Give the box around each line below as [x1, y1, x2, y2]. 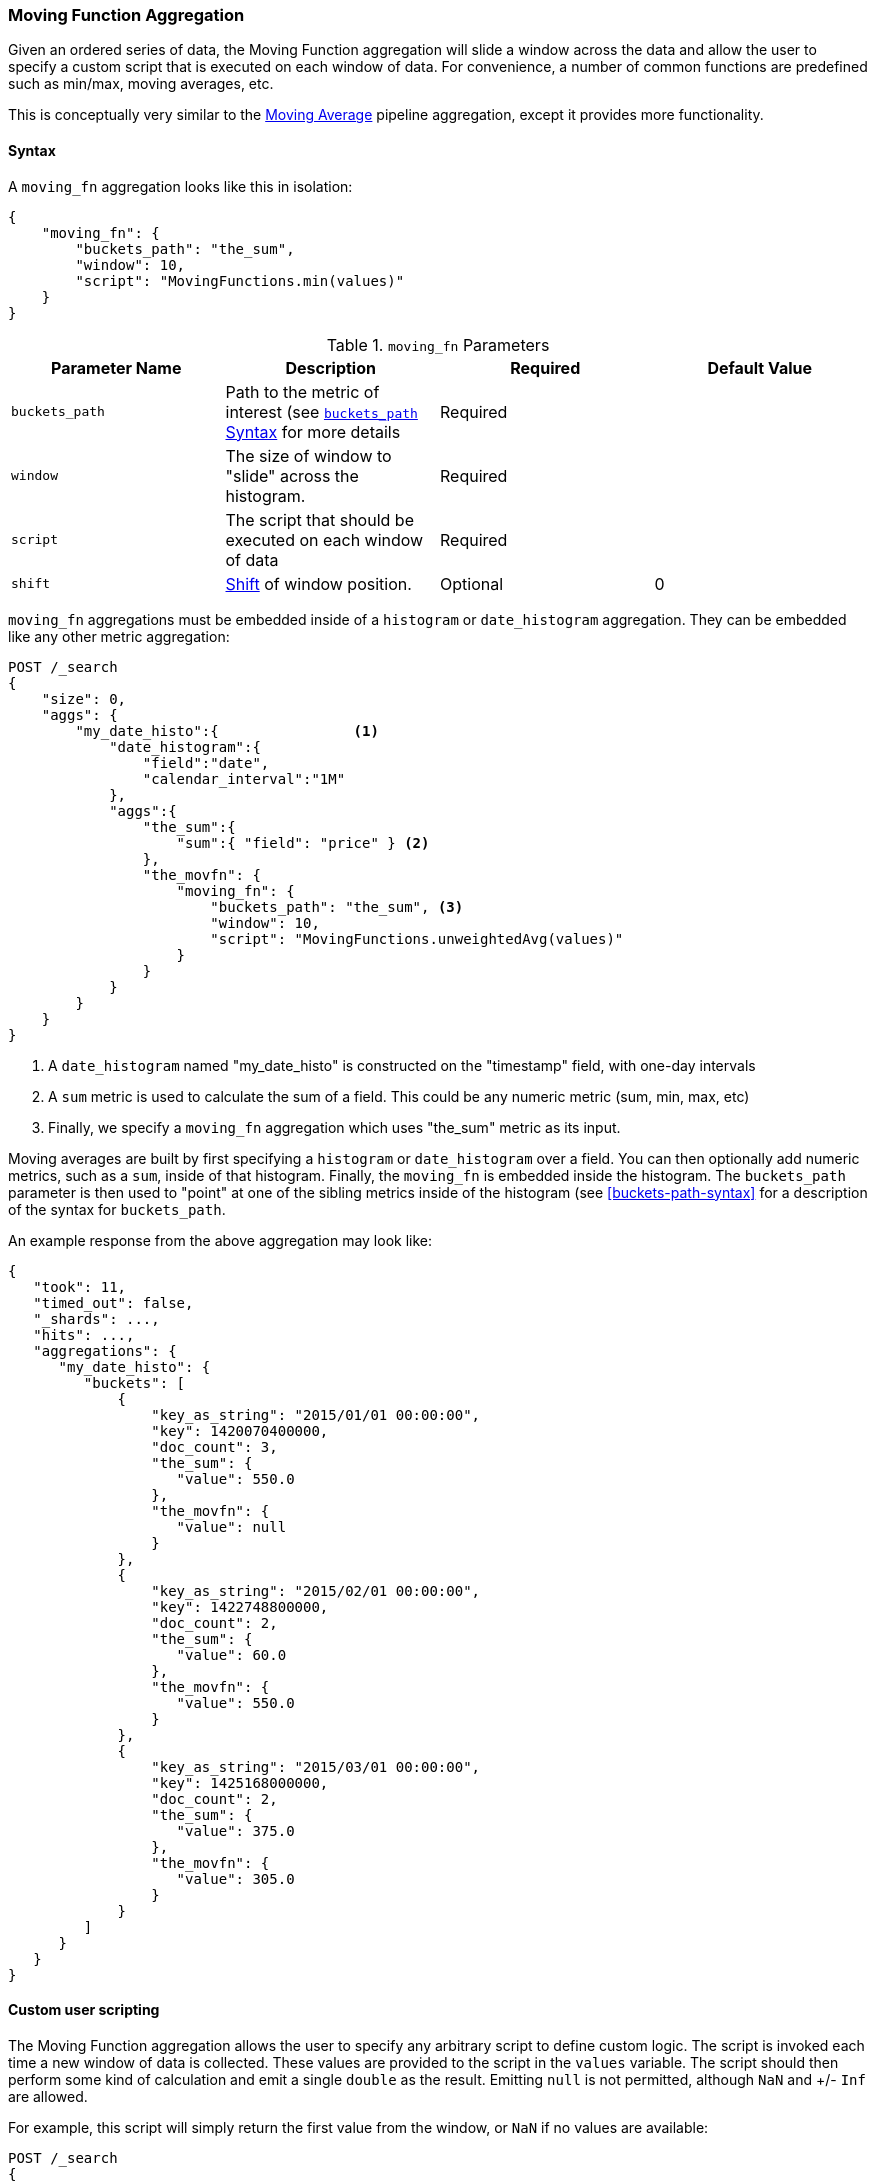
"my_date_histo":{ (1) [75, 722, 379, 739]
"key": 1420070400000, [151, 1422, 329, 1439]
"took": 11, [33, 1278, 127, 1295]
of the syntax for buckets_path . [8, 1200, 226, 1218]
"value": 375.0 [176, 1822, 295, 1839]
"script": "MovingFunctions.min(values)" [75, 272, 405, 289]
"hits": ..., [33, 1326, 135, 1343]
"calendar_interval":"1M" [142, 770, 346, 787]
